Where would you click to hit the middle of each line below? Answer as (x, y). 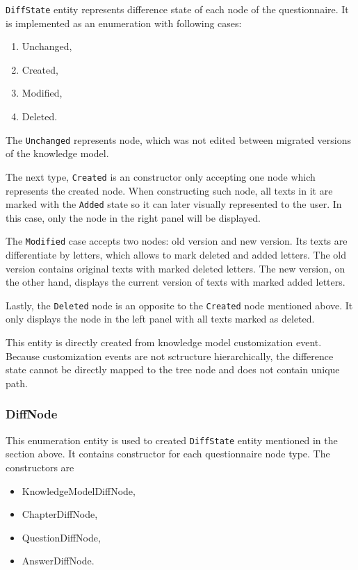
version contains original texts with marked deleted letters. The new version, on (176, 268)
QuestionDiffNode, (61, 537)
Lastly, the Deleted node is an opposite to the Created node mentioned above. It (179, 305)
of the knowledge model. (57, 153)
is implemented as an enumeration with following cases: (124, 23)
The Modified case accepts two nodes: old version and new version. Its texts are (177, 241)
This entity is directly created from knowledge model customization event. (164, 342)
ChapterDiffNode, (60, 514)
